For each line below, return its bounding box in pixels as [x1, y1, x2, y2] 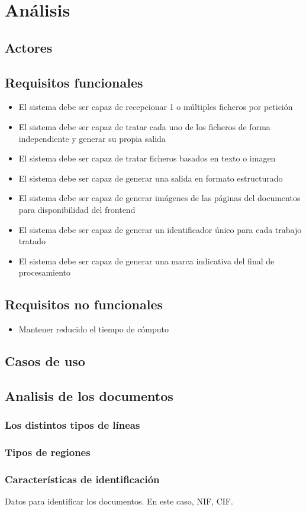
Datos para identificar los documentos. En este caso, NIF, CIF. [5, 495, 233, 507]
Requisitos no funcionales [5, 295, 163, 313]
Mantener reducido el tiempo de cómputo [18, 323, 169, 335]
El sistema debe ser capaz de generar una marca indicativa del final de [18, 254, 275, 267]
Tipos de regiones [5, 445, 91, 460]
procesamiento [18, 266, 71, 279]
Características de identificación [5, 471, 160, 486]
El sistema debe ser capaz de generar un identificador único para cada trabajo [18, 223, 302, 235]
